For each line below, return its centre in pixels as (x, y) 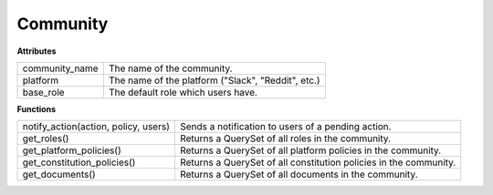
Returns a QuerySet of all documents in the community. (299, 175)
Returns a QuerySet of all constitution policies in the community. (318, 162)
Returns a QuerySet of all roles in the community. (285, 139)
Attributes (37, 51)
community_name (61, 68)
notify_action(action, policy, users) (96, 127)
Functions (37, 108)
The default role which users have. (183, 92)
